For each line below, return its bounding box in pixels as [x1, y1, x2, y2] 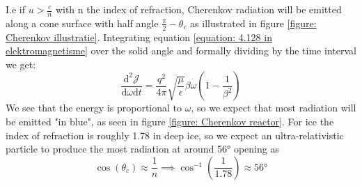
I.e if [6, 2, 25, 16]
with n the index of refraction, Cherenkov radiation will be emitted [55, 2, 342, 16]
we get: [6, 56, 36, 71]
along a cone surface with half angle [6, 15, 159, 30]
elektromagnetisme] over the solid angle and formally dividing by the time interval [6, 43, 356, 58]
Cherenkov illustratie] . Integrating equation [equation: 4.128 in [6, 29, 272, 44]
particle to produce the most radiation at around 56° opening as [6, 141, 279, 156]
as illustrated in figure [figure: [190, 15, 317, 30]
